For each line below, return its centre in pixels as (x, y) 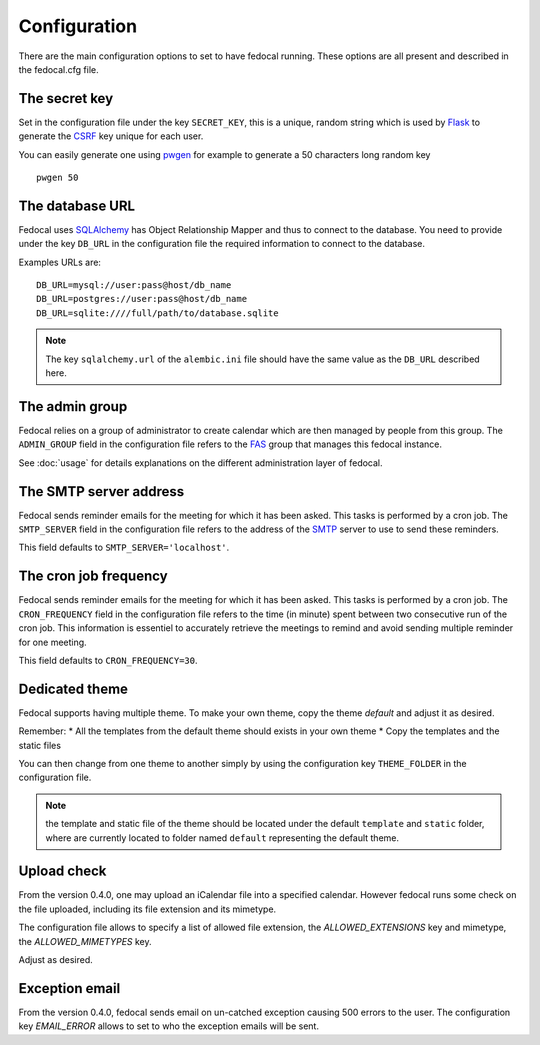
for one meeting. (52, 642)
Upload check (62, 871)
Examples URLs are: (60, 262)
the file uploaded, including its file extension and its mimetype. (147, 909)
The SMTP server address (101, 491)
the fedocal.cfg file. (58, 69)
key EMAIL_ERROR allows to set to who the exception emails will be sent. (169, 1026)
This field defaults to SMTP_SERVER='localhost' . (124, 547)
